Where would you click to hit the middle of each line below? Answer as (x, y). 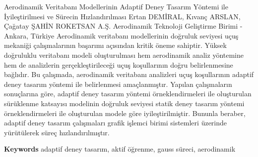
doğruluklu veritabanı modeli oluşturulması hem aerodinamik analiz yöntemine (124, 55)
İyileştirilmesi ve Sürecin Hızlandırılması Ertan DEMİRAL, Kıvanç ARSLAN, (122, 16)
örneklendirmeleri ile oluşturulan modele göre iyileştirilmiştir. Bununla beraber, (125, 113)
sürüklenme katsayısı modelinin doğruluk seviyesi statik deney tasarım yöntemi (124, 103)
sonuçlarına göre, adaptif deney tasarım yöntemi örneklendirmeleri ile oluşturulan (128, 94)
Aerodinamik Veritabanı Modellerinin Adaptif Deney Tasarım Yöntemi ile (116, 6)
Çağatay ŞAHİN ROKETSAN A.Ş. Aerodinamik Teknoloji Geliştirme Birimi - (123, 26)
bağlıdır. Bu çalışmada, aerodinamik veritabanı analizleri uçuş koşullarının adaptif (129, 74)
